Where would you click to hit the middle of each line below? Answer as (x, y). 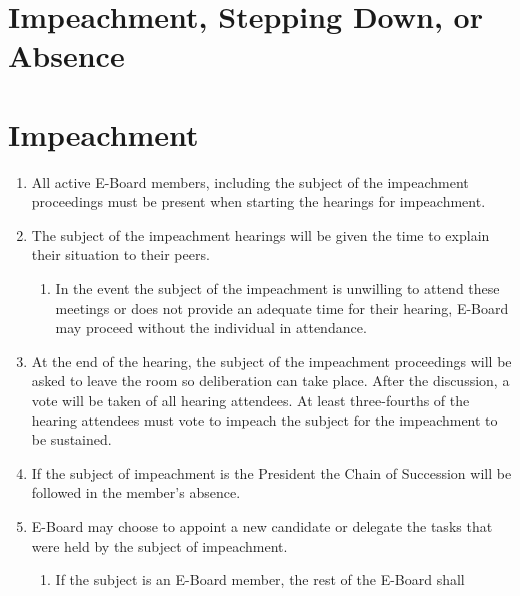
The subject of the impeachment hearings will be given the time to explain (260, 234)
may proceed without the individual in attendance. (211, 327)
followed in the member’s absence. (136, 492)
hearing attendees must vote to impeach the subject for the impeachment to (264, 419)
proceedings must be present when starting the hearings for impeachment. (258, 201)
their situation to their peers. (120, 254)
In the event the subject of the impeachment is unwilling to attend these (277, 288)
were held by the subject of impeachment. (159, 545)
